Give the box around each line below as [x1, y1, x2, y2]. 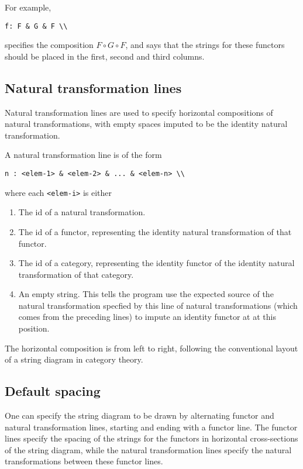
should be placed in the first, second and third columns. [5, 50, 205, 62]
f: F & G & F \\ [5, 22, 68, 30]
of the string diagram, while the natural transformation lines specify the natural [5, 443, 292, 456]
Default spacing [5, 382, 101, 400]
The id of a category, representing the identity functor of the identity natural [18, 257, 295, 269]
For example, [5, 1, 51, 13]
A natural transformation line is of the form [5, 149, 162, 161]
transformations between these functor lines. [5, 455, 163, 467]
